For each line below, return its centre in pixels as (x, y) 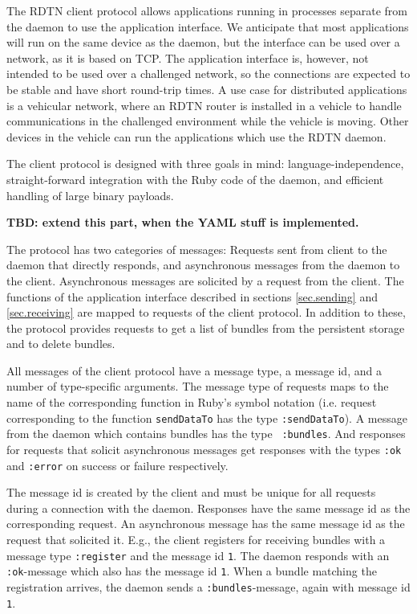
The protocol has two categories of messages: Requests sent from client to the (197, 249)
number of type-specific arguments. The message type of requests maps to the (198, 386)
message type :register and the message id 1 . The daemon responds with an (198, 555)
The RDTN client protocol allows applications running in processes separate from (207, 10)
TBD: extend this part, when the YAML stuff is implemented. (183, 222)
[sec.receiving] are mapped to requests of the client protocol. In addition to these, (206, 312)
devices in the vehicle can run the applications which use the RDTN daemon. (196, 136)
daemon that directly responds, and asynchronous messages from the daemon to (203, 265)
